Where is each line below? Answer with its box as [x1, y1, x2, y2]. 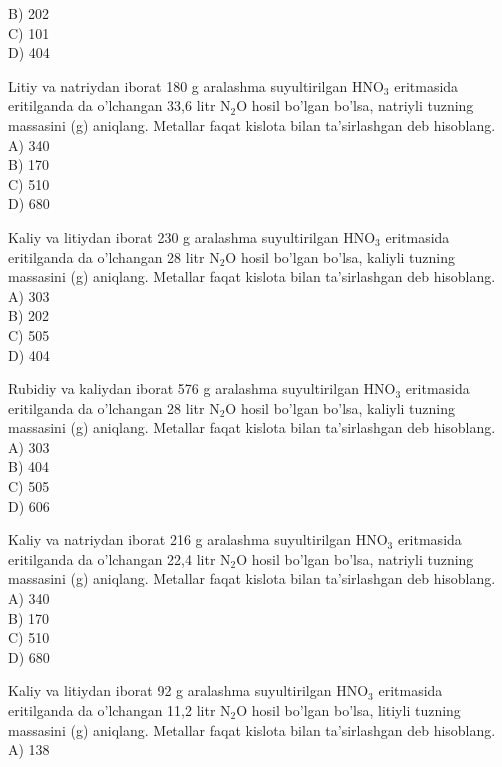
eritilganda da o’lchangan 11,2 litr [8, 700, 216, 720]
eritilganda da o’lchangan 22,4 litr [8, 548, 216, 569]
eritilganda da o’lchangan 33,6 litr [8, 95, 216, 116]
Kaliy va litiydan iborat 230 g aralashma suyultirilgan [8, 226, 339, 247]
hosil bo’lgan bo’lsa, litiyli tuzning [251, 700, 461, 720]
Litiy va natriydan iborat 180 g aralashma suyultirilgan [8, 75, 348, 96]
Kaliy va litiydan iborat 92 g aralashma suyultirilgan [8, 680, 332, 701]
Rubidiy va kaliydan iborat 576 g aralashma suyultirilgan [8, 378, 359, 399]
